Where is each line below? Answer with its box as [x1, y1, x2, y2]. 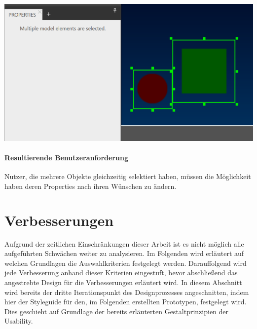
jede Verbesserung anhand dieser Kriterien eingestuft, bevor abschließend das [4, 267, 238, 278]
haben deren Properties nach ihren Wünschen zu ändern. [4, 181, 177, 191]
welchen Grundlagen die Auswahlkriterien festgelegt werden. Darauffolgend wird [4, 257, 247, 268]
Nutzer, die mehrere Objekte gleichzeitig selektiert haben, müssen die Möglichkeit [4, 171, 251, 182]
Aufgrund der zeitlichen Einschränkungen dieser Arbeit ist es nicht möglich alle [4, 238, 244, 249]
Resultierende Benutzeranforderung [4, 152, 128, 163]
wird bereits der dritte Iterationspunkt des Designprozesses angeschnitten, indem [4, 287, 249, 297]
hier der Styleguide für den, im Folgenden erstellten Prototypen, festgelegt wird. [4, 296, 247, 307]
